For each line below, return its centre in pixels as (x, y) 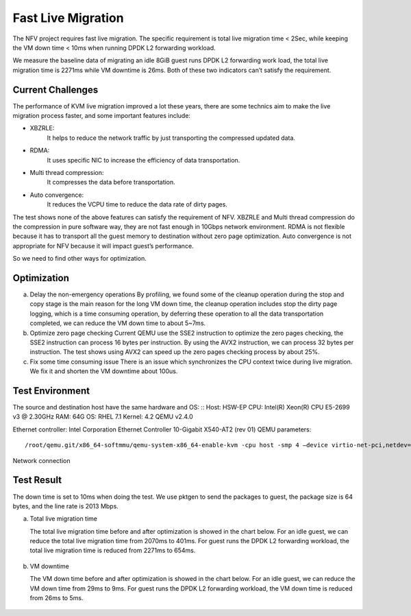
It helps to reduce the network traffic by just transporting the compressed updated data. (171, 138)
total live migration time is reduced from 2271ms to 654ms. (113, 550)
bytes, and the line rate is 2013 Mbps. (66, 506)
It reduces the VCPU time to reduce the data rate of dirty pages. (137, 204)
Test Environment (51, 391)
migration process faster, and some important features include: (102, 116)
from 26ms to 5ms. (57, 598)
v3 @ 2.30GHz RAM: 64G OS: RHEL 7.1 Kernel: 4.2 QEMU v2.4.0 (103, 417)
